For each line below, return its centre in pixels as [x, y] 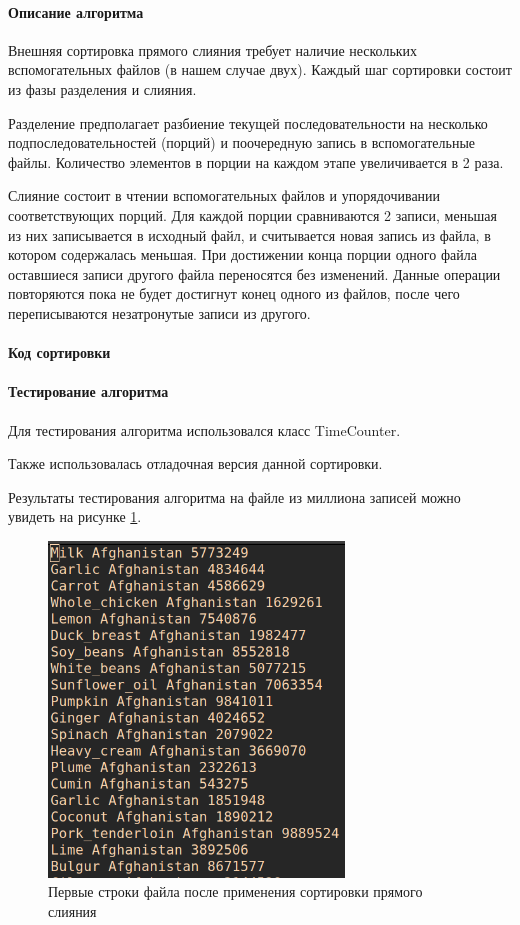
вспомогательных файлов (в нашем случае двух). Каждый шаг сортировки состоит [260, 69]
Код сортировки [59, 352]
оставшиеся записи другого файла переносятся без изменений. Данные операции [254, 273]
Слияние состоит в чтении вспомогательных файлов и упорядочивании [224, 195]
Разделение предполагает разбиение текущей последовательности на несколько [248, 122]
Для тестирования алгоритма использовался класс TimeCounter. [204, 429]
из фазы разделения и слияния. [102, 88]
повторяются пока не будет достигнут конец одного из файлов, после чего [234, 293]
